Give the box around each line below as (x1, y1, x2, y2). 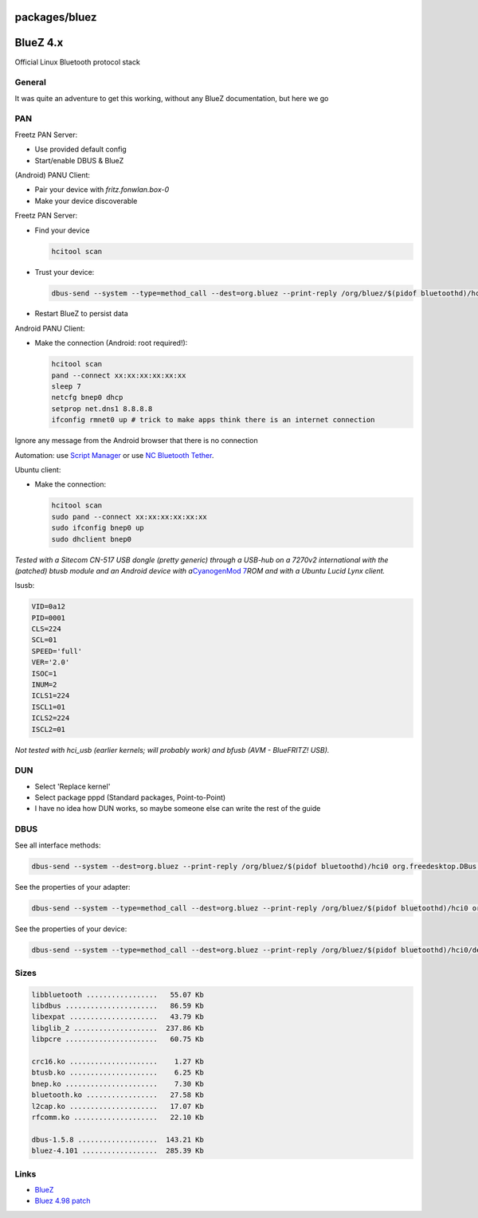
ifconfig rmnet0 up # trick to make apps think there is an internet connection (51, 415, 375, 425)
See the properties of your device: (14, 924, 127, 934)
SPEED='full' (31, 646, 83, 656)
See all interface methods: (14, 840, 101, 850)
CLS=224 (31, 625, 61, 633)
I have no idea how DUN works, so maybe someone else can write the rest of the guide (34, 804, 321, 813)
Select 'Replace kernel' (34, 781, 111, 791)
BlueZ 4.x (14, 36, 64, 49)
